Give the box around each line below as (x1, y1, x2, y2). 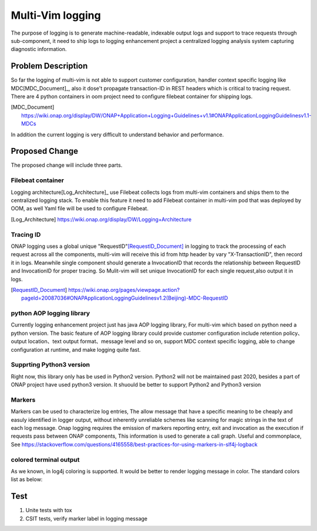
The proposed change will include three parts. (11, 162, 123, 169)
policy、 (282, 330, 303, 337)
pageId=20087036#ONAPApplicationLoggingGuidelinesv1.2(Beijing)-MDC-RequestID (21, 294, 228, 302)
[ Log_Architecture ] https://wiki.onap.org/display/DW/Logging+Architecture (11, 216, 192, 223)
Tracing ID (11, 230, 41, 238)
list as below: (11, 476, 43, 483)
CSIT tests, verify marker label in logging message (25, 515, 148, 522)
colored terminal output (11, 455, 80, 463)
